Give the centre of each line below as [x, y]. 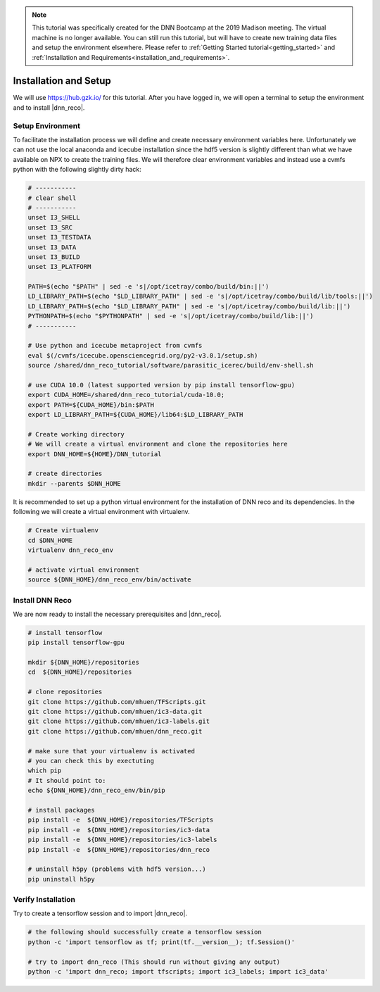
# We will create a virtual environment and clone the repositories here [158, 444]
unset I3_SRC [50, 227]
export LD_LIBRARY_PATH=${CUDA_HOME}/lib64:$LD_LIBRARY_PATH [135, 415]
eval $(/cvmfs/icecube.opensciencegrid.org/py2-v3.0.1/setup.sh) [143, 355]
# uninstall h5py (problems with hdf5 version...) [117, 869]
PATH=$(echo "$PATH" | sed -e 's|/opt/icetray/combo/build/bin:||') [148, 287]
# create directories [65, 474]
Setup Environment [47, 125]
